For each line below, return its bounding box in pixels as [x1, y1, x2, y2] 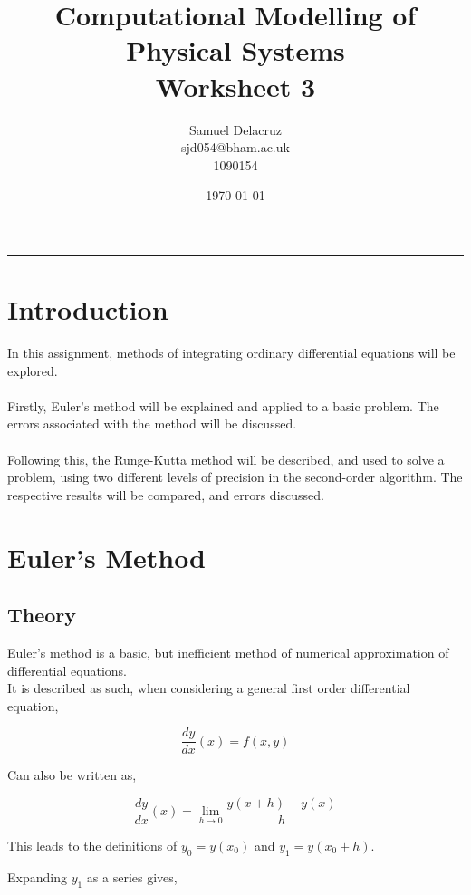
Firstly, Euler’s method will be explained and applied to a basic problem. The [7, 396, 439, 415]
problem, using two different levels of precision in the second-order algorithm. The [7, 467, 463, 486]
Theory [7, 601, 77, 629]
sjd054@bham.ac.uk [181, 138, 290, 157]
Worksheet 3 [155, 67, 316, 104]
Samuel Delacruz [188, 120, 283, 139]
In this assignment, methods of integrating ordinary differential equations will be [7, 343, 456, 361]
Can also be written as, [7, 765, 137, 784]
